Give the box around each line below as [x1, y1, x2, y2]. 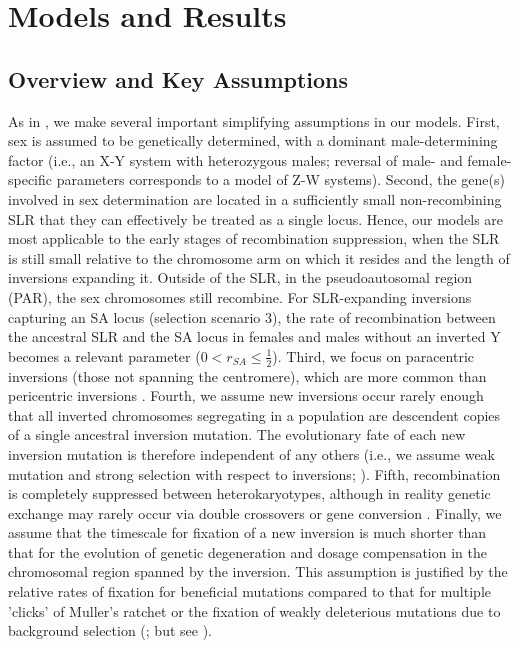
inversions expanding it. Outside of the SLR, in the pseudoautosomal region [8, 267, 473, 288]
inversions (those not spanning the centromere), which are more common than [8, 365, 487, 386]
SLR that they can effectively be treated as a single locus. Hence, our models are [8, 208, 504, 229]
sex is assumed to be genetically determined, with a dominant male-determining [8, 130, 498, 151]
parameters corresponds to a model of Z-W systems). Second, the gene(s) [56, 169, 505, 190]
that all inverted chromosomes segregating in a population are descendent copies [8, 404, 501, 425]
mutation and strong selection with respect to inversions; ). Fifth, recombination [8, 463, 501, 484]
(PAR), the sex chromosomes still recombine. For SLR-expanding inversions [8, 286, 472, 307]
